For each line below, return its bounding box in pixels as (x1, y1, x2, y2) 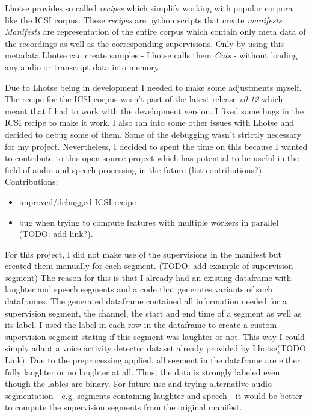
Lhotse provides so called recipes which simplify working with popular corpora (5, 2, 293, 14)
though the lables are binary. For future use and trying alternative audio (5, 377, 272, 390)
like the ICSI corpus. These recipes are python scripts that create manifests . (5, 13, 284, 26)
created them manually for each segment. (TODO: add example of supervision (5, 259, 293, 272)
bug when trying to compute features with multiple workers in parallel (19, 215, 279, 228)
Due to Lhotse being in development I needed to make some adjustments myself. (5, 81, 302, 93)
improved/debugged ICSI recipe (19, 195, 136, 208)
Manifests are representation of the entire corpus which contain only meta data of (5, 25, 306, 38)
